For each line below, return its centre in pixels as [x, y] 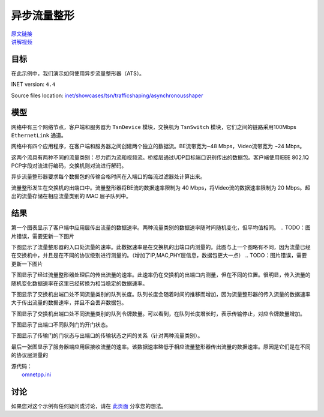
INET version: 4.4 [33, 85]
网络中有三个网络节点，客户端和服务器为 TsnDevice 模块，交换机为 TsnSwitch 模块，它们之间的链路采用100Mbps [154, 127]
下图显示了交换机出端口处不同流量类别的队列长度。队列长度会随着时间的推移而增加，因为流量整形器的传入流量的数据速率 [161, 294]
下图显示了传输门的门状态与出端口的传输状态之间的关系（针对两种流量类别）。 [107, 335]
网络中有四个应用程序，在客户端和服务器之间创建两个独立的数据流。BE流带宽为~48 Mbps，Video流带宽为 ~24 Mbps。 [158, 146]
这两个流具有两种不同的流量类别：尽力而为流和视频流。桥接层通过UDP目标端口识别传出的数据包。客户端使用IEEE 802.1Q [160, 157]
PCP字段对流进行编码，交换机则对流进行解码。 [69, 166]
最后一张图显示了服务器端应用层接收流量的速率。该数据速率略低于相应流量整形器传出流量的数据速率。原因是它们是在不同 [161, 346]
